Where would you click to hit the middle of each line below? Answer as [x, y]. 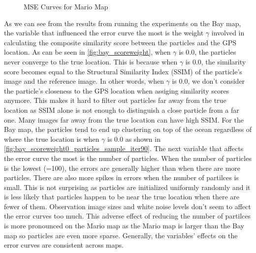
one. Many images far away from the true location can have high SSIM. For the [124, 119]
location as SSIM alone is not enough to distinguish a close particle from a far [122, 110]
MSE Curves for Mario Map [66, 6]
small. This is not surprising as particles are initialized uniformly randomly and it [127, 187]
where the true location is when [52, 139]
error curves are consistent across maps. [64, 245]
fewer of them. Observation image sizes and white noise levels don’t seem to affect [128, 206]
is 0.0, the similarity [216, 61]
